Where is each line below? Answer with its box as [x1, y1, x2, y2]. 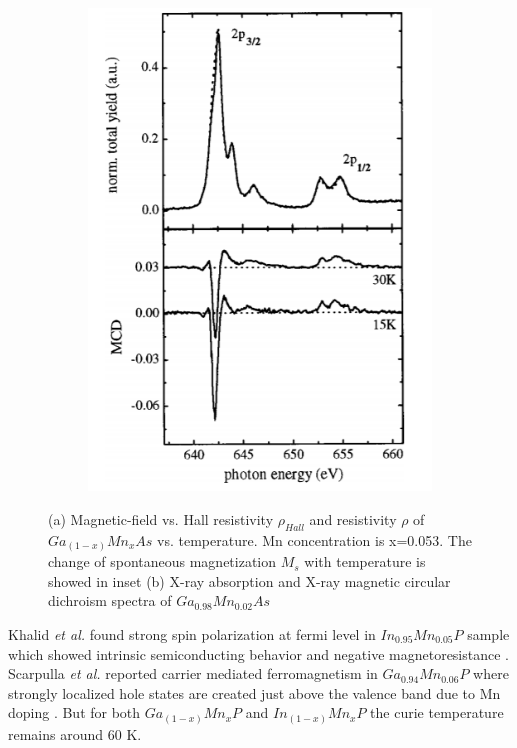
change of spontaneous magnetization [48, 551, 277, 572]
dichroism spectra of [48, 590, 172, 611]
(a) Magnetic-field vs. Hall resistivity [48, 508, 274, 529]
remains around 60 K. [8, 723, 142, 744]
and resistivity [309, 508, 397, 529]
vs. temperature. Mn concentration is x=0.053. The [157, 529, 472, 550]
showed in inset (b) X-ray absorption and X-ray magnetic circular [48, 570, 451, 591]
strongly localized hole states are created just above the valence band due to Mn [8, 682, 501, 703]
